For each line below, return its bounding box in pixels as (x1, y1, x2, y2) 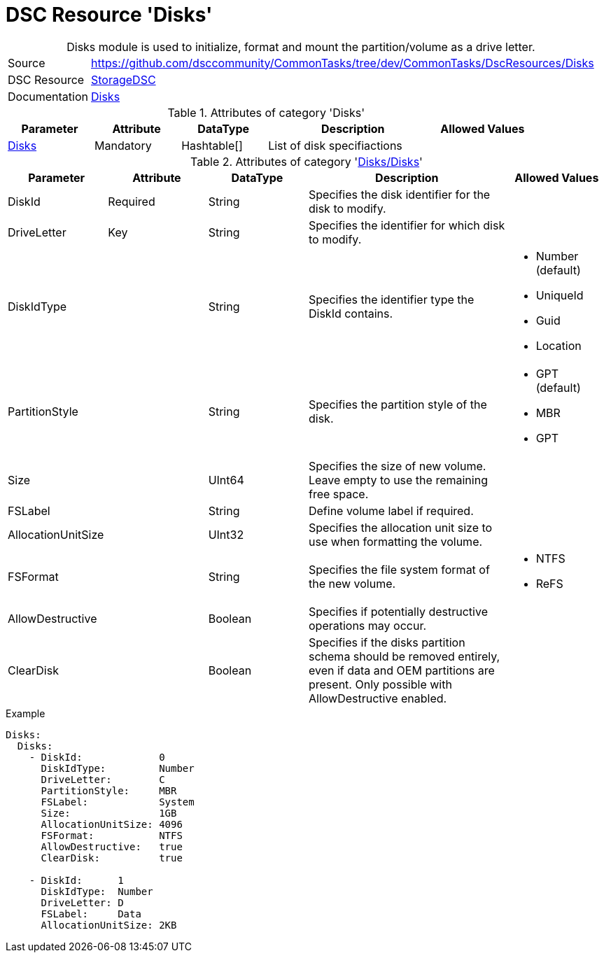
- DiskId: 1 (29, 874, 124, 886)
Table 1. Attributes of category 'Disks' (167, 105, 365, 120)
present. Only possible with (308, 677, 452, 691)
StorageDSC (91, 72, 156, 87)
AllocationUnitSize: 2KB (41, 919, 177, 931)
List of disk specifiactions (268, 138, 402, 153)
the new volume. (308, 576, 396, 591)
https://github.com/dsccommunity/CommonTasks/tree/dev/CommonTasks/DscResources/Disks (91, 55, 594, 70)
